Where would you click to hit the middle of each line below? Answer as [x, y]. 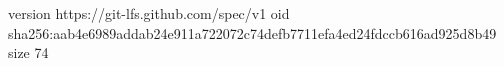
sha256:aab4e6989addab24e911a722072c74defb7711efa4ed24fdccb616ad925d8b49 [252, 32]
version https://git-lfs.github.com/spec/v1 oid [149, 13]
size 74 [28, 52]
